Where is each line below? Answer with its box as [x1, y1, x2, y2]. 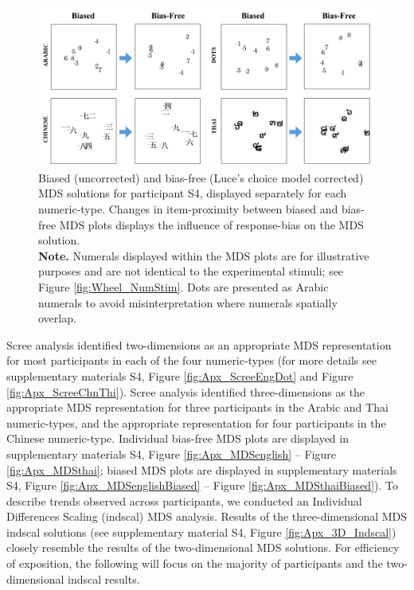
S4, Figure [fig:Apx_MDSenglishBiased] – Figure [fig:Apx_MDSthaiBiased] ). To [6, 477, 398, 494]
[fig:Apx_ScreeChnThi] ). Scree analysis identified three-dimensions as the [6, 383, 365, 400]
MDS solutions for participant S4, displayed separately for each [38, 185, 347, 201]
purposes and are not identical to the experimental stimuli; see [38, 263, 344, 279]
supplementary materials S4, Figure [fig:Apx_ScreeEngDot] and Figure [6, 367, 353, 384]
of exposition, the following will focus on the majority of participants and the [6, 555, 383, 572]
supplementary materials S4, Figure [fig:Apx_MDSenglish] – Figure [6, 445, 337, 462]
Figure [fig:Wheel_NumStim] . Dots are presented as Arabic [38, 278, 329, 295]
